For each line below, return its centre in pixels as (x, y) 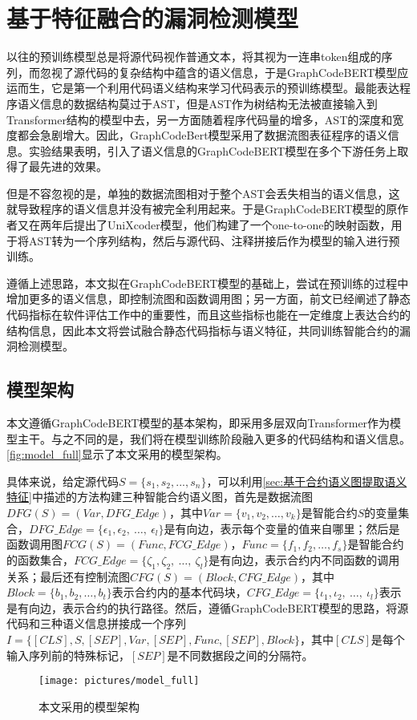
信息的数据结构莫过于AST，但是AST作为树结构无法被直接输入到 (208, 103)
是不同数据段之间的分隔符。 (240, 655)
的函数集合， (40, 559)
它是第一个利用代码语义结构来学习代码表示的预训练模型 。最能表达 (225, 88)
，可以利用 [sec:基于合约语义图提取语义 (307, 481)
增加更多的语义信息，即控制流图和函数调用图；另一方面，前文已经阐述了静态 (208, 299)
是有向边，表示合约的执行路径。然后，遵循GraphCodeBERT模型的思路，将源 (208, 607)
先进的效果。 (73, 166)
